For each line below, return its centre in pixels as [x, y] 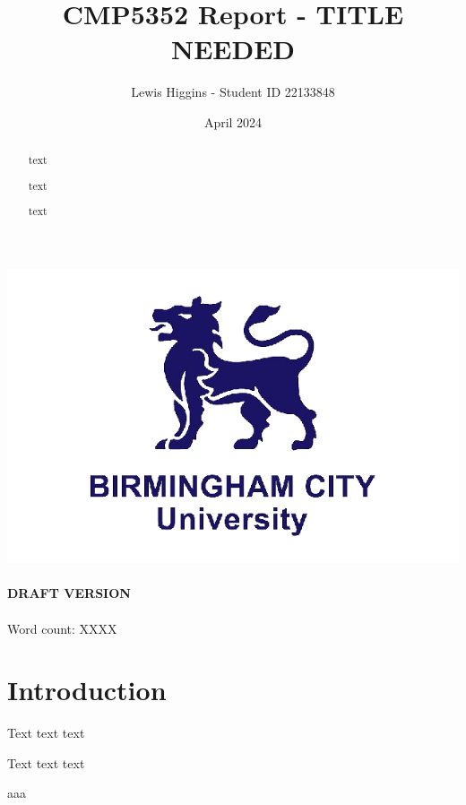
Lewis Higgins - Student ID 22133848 [233, 92]
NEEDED [233, 49]
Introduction [87, 690]
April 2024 [233, 121]
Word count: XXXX [62, 628]
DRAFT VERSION [69, 593]
